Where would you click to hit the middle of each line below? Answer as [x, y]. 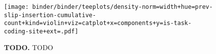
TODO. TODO [29, 47]
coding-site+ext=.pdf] [41, 31]
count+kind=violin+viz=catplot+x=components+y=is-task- [98, 23]
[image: [17, 7]
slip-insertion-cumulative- [50, 15]
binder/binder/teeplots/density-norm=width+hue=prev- [123, 7]
